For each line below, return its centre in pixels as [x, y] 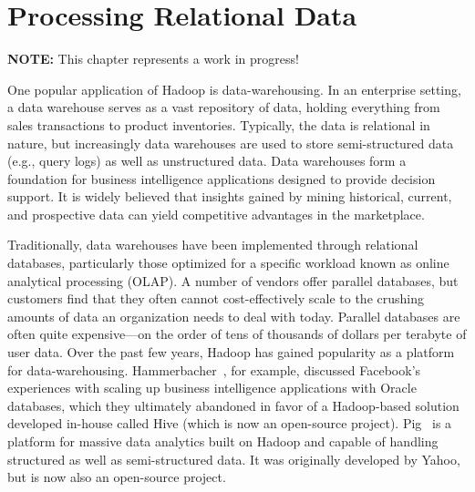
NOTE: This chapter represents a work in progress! [153, 59]
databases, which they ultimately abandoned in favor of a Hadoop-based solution [233, 405]
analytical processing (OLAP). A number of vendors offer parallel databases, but [233, 280]
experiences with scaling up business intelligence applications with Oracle [212, 388]
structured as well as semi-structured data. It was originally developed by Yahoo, [234, 459]
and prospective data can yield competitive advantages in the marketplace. [216, 214]
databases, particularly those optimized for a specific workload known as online [228, 263]
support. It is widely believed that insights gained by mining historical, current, [230, 196]
